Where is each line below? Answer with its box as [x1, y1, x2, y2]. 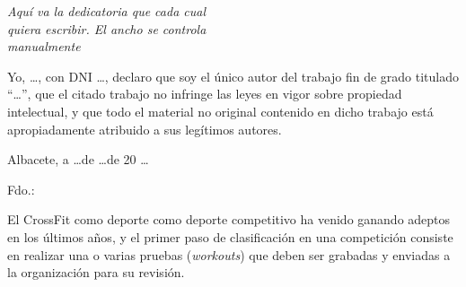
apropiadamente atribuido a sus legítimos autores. [7, 119, 282, 138]
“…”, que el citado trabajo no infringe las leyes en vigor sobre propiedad [7, 84, 402, 103]
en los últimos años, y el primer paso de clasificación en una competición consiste [7, 227, 453, 246]
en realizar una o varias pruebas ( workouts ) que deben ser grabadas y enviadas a [7, 245, 451, 264]
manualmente [7, 37, 81, 56]
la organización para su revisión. [7, 263, 185, 282]
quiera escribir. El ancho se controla [7, 19, 207, 38]
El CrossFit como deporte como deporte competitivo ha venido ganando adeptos [7, 210, 451, 229]
